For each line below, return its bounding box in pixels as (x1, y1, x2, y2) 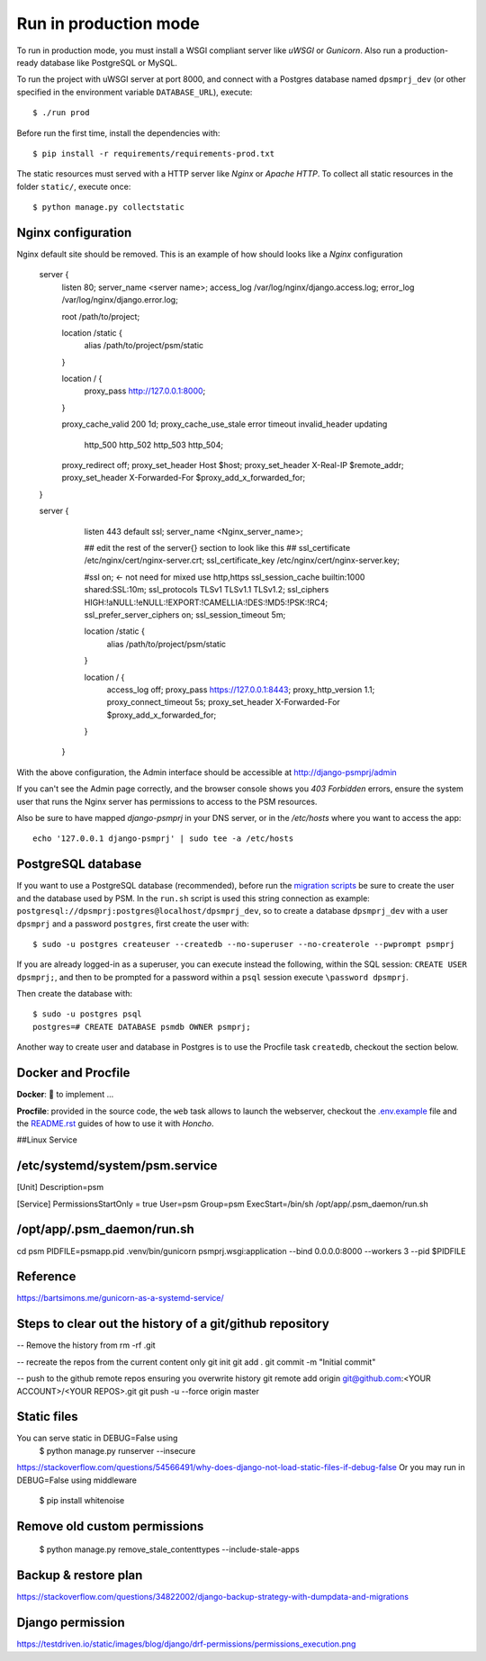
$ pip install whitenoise (39, 1494, 125, 1505)
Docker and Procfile (16, 1065, 130, 1080)
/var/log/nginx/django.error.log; (61, 294, 179, 305)
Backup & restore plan (16, 1567, 143, 1584)
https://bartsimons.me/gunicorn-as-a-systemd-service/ (16, 1293, 224, 1304)
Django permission (16, 1615, 125, 1630)
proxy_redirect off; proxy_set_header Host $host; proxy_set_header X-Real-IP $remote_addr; (61, 460, 404, 471)
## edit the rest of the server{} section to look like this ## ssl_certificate (84, 543, 351, 553)
